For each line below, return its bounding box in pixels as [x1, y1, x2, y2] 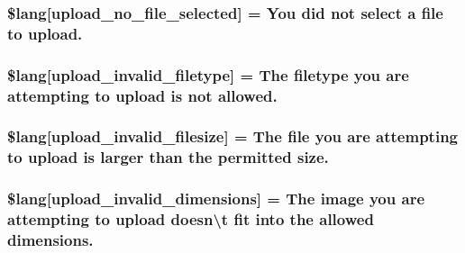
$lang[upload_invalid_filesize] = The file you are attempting [7, 125, 458, 148]
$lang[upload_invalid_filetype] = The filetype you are [7, 63, 409, 86]
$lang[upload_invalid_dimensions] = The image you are [7, 187, 425, 210]
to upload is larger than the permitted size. [7, 146, 329, 168]
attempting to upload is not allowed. [7, 84, 278, 106]
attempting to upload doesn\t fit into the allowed [7, 208, 374, 230]
